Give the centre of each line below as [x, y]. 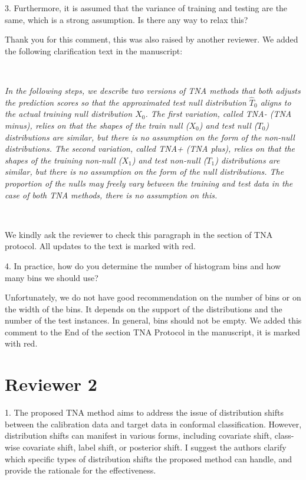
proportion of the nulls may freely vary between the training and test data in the [149, 183]
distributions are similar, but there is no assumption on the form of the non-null [150, 137]
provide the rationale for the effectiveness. [80, 470]
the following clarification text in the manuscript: [94, 50]
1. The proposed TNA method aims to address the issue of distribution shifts [144, 412]
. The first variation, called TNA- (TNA [218, 114]
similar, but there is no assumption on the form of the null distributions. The [144, 172]
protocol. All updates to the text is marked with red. [100, 246]
